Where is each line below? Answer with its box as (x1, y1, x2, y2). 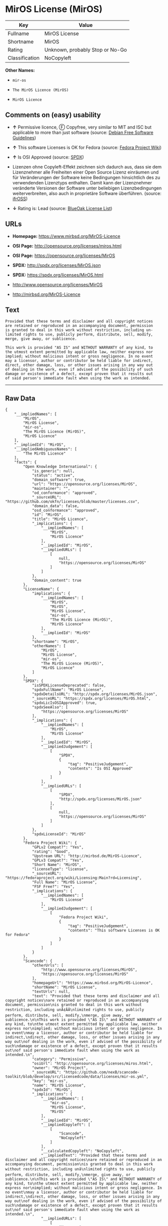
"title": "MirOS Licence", (31, 516, 88, 522)
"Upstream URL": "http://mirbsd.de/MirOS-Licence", (31, 853, 142, 858)
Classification (7, 54, 40, 61)
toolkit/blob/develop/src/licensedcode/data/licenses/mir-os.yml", (5, 1074, 149, 1079)
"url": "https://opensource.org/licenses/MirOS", (31, 481, 137, 487)
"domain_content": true (31, 578, 81, 583)
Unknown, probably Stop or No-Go (44, 46, 127, 53)
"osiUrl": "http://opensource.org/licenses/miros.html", (31, 1061, 153, 1066)
